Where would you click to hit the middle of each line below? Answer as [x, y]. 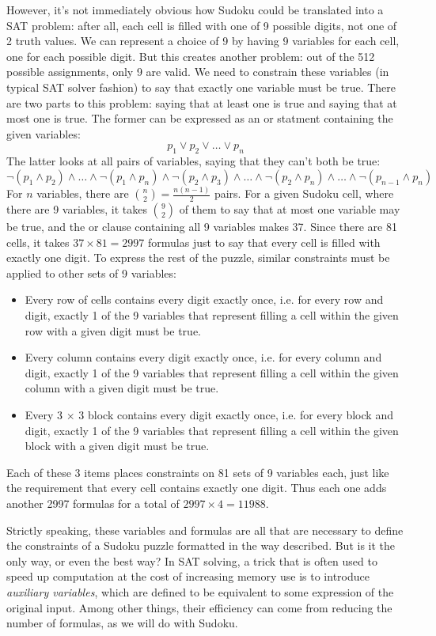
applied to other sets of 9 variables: [91, 273]
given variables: [44, 133]
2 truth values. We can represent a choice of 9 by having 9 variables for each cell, [203, 41]
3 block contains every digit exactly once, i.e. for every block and [236, 414]
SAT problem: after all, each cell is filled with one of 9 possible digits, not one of [202, 25]
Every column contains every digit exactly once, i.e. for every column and [203, 357]
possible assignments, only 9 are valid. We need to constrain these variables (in [198, 72]
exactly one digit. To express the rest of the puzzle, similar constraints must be [198, 257]
